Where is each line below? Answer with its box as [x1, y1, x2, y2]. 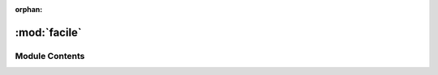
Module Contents [15, 50, 85, 61]
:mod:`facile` [15, 25, 83, 40]
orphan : [15, 5, 43, 14]
